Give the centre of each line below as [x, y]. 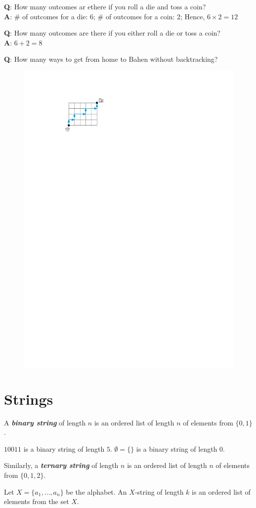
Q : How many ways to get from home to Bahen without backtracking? [111, 59]
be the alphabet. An [96, 491]
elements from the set [37, 501]
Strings [29, 399]
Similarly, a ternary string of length [61, 465]
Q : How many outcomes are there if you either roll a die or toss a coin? [112, 33]
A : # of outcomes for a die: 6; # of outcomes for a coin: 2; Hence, [105, 16]
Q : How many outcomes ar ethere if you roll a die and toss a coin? [105, 6]
